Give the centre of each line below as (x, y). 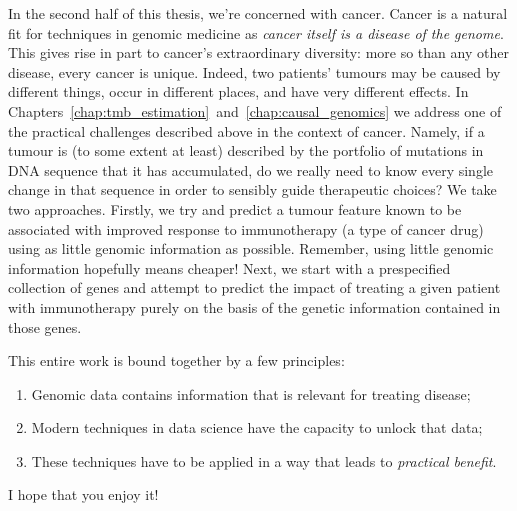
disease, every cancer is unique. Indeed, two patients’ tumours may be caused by (254, 71)
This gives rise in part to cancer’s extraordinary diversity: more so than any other (258, 52)
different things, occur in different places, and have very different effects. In (238, 91)
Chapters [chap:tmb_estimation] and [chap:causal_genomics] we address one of (255, 110)
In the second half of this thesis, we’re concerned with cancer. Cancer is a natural (258, 13)
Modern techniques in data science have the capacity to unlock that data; (257, 427)
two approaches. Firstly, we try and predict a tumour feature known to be (235, 208)
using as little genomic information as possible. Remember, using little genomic (251, 248)
